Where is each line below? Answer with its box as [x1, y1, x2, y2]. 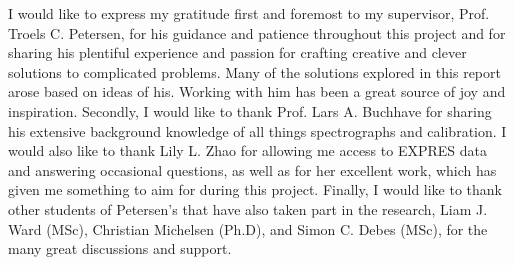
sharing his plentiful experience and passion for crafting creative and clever [8, 42, 467, 63]
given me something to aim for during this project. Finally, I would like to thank [8, 179, 503, 200]
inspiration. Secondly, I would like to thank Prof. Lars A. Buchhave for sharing [8, 100, 492, 121]
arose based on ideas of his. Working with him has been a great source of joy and [8, 81, 506, 102]
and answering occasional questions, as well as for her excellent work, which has [8, 159, 497, 180]
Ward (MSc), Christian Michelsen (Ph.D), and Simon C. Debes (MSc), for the [8, 218, 488, 239]
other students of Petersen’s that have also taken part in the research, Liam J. [8, 198, 488, 219]
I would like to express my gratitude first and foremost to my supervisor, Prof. [8, 3, 490, 23]
